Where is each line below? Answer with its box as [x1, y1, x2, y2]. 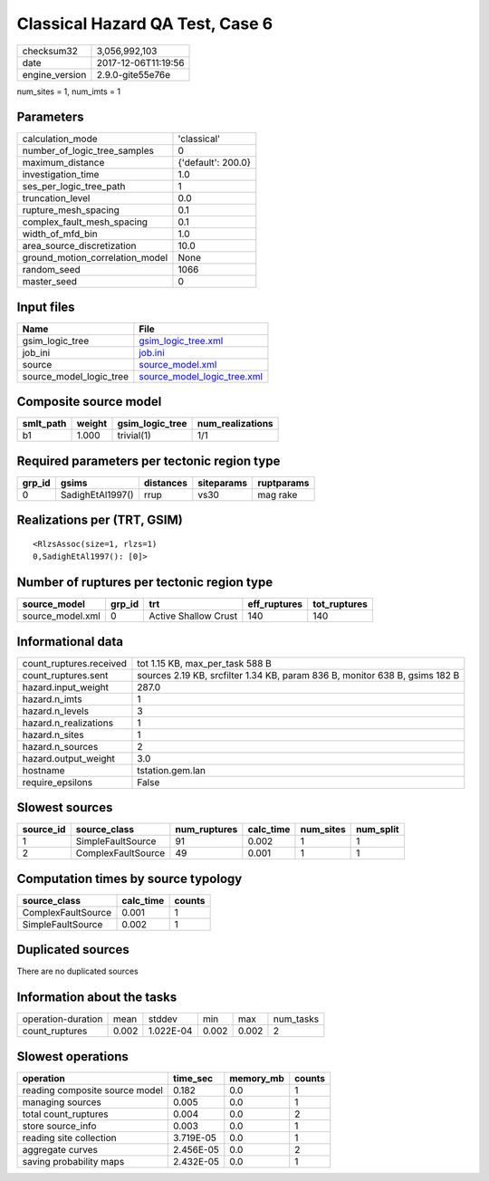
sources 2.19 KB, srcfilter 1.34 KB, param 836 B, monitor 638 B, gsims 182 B [137, 668, 460, 681]
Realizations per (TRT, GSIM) [16, 513, 183, 528]
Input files [16, 299, 76, 314]
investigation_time [22, 168, 100, 181]
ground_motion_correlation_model [22, 252, 168, 264]
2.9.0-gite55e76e [96, 68, 171, 81]
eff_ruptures [247, 598, 303, 610]
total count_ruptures [22, 1108, 109, 1120]
